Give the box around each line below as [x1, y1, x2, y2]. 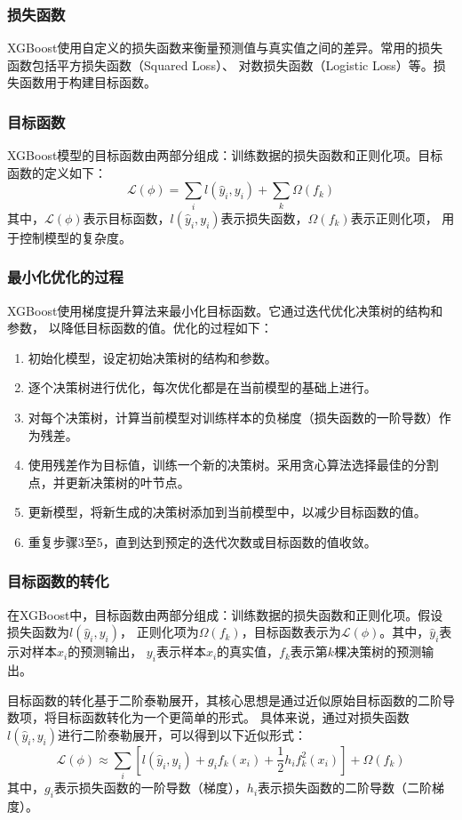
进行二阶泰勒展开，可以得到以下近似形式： [57, 725, 307, 744]
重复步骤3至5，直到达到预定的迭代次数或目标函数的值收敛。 [28, 532, 377, 551]
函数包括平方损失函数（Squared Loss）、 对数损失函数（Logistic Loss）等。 [7, 55, 434, 74]
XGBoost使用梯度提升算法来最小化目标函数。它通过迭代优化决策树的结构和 [7, 301, 443, 319]
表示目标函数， [83, 208, 171, 227]
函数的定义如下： [7, 163, 107, 181]
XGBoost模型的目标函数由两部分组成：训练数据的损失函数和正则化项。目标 [7, 146, 443, 165]
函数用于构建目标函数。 [19, 73, 156, 92]
